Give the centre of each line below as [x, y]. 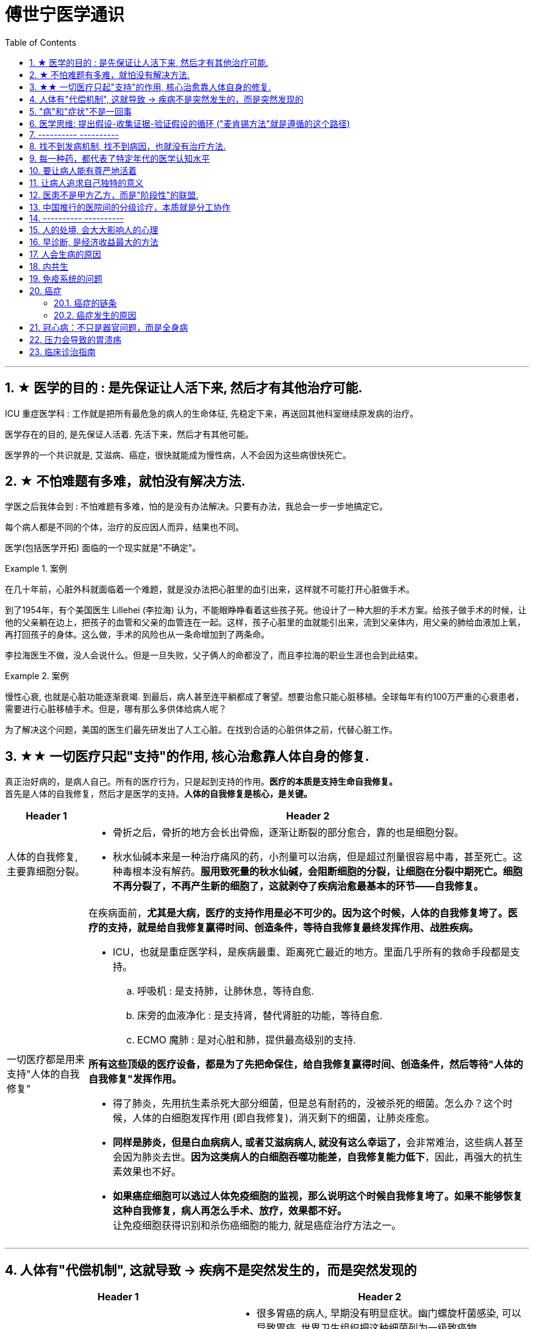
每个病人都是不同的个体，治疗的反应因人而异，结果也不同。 [124, 527]
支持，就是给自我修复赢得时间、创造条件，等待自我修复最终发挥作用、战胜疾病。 [294, 928]
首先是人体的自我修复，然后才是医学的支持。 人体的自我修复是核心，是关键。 [158, 794]
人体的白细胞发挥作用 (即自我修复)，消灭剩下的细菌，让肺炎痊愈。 [284, 1118]
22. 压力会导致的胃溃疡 [76, 339]
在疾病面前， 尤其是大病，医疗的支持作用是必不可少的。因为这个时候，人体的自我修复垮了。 [298, 913]
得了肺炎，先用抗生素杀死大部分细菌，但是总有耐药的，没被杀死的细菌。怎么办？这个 [308, 1104]
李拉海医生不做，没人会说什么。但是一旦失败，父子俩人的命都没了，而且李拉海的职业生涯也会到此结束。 [214, 655]
